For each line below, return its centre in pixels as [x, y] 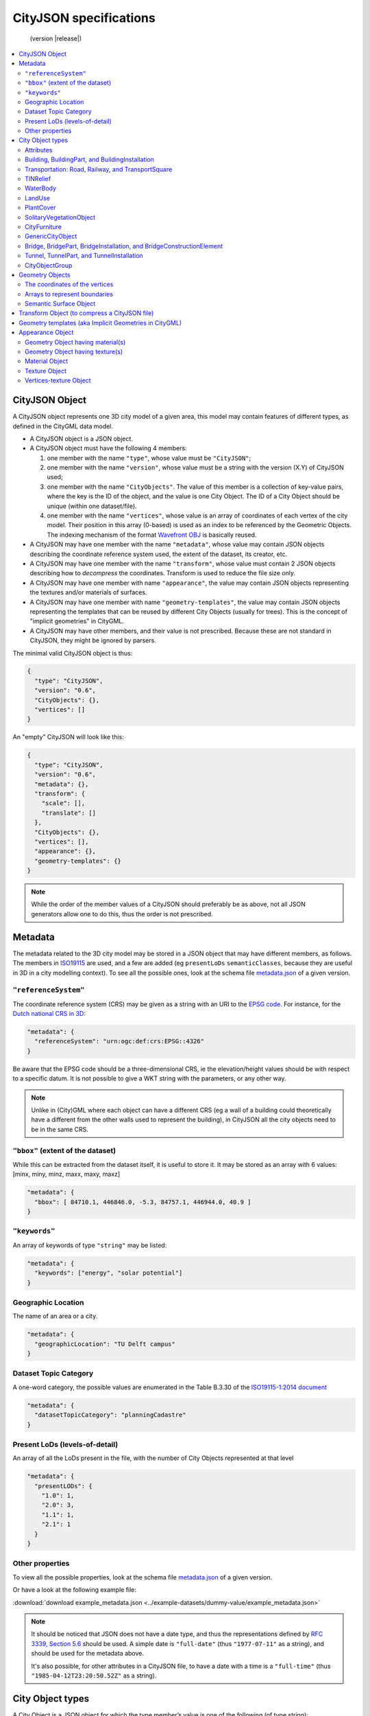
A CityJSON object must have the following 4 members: [109, 448]
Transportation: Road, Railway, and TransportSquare [99, 169]
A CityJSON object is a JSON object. [82, 439]
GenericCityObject [51, 236]
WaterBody [41, 188]
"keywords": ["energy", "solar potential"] [109, 1273]
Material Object [47, 361]
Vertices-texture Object [58, 380]
